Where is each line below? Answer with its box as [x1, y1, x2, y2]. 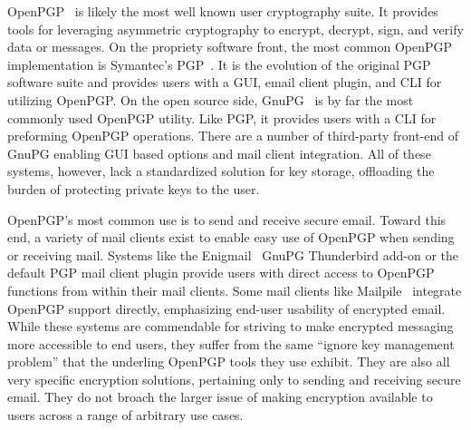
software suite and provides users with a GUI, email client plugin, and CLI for [7, 73, 442, 92]
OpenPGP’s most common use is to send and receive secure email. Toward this [7, 210, 447, 229]
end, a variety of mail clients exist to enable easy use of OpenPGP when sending [7, 228, 455, 247]
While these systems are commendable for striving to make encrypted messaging [7, 317, 454, 336]
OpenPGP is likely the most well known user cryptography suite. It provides [7, 2, 438, 20]
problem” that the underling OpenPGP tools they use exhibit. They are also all [7, 352, 450, 371]
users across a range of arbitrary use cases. [7, 406, 244, 425]
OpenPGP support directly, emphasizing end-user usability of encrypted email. [7, 298, 446, 318]
